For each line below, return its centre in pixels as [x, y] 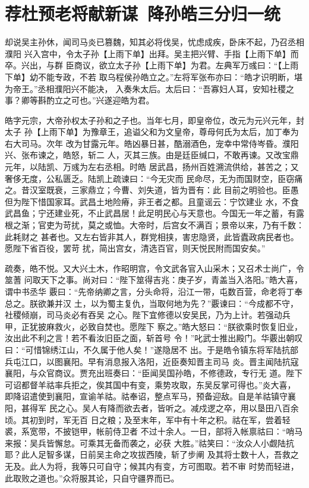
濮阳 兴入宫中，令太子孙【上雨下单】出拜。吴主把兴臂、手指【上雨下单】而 [152, 53]
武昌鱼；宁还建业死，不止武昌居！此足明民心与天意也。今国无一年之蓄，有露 [154, 213]
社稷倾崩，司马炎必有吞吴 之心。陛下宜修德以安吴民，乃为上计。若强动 [144, 315]
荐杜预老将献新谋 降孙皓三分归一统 [143, 13]
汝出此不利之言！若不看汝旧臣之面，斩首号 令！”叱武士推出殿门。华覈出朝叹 [154, 338]
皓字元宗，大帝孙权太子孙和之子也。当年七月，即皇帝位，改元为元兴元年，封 [154, 120]
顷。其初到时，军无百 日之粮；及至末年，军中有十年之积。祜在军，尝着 [144, 419]
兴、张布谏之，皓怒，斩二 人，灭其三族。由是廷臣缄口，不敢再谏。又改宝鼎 [152, 155]
